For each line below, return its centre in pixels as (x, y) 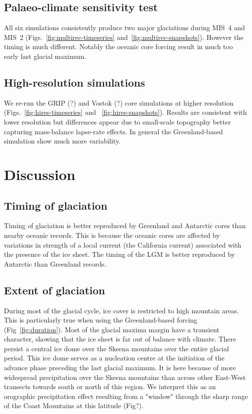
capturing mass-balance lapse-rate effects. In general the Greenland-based (114, 131)
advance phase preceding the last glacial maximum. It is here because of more (120, 368)
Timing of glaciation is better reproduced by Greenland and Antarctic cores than (125, 225)
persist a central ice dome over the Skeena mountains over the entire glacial (117, 348)
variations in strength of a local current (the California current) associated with (123, 244)
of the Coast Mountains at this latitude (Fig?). (74, 405)
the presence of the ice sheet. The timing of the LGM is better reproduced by (119, 254)
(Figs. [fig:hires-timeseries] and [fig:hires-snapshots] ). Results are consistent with (126, 112)
